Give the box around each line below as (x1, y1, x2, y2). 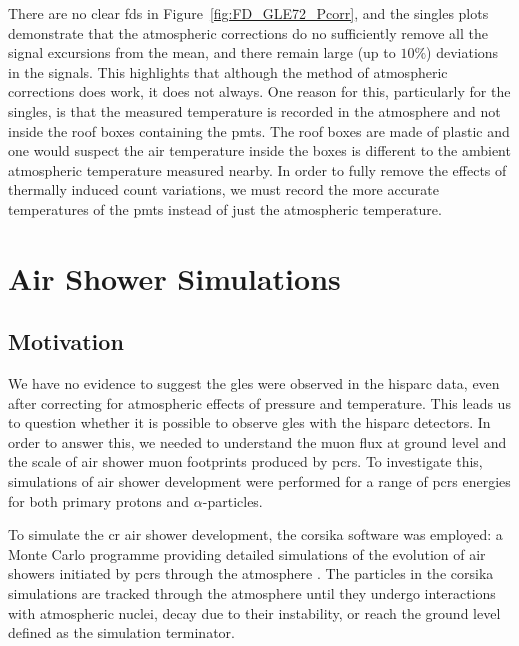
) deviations (426, 42, 499, 63)
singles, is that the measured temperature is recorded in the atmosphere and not (8, 100, 501, 121)
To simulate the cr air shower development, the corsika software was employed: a (8, 524, 503, 545)
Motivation (8, 326, 124, 357)
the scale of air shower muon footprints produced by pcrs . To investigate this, (8, 451, 483, 472)
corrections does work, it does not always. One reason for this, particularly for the (8, 81, 511, 102)
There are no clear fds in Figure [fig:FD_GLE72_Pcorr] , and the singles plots (8, 3, 489, 23)
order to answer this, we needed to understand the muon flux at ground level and (8, 431, 507, 452)
